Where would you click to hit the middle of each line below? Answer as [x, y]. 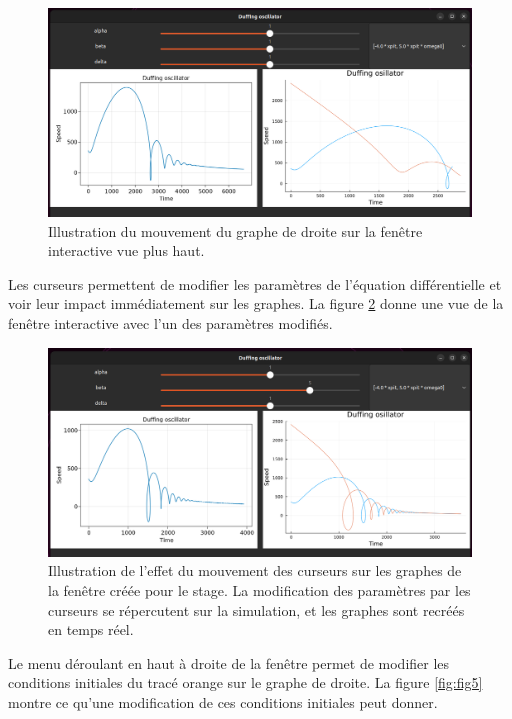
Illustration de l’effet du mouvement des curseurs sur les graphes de [255, 570]
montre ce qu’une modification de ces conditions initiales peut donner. [223, 701]
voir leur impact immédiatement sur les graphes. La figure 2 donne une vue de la [256, 303]
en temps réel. [91, 629]
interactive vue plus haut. [126, 250]
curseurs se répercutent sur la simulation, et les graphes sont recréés [256, 609]
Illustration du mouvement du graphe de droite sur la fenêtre [235, 230]
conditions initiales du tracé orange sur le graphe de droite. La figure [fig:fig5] [245, 682]
